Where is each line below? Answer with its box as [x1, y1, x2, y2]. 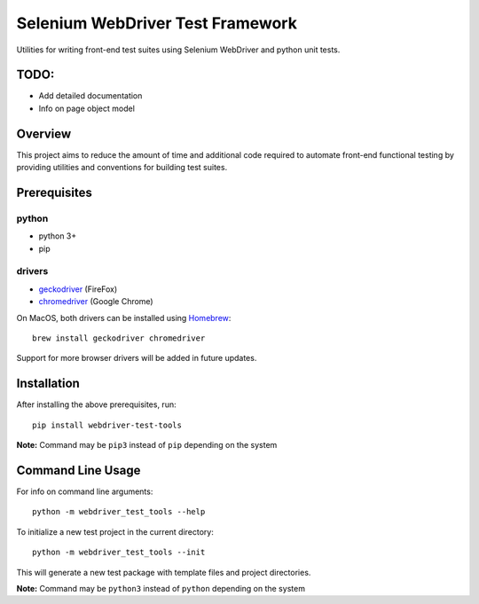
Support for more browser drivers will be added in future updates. [16, 353, 257, 364]
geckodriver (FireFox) [38, 284, 118, 294]
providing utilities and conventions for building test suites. [16, 162, 228, 173]
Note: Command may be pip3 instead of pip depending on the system [16, 440, 278, 451]
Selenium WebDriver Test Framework [16, 13, 297, 33]
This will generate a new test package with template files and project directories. [16, 567, 311, 577]
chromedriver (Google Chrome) [38, 296, 154, 307]
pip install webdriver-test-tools [32, 420, 182, 430]
